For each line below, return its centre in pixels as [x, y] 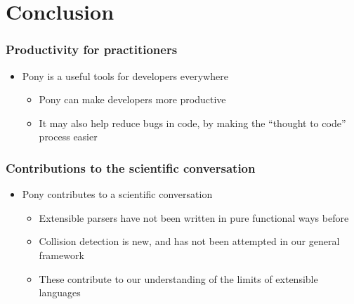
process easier [68, 137]
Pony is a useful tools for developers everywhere [125, 75]
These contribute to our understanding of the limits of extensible [178, 278]
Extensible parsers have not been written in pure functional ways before [194, 217]
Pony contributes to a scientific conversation [117, 194]
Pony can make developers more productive [132, 99]
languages [60, 292]
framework [61, 255]
